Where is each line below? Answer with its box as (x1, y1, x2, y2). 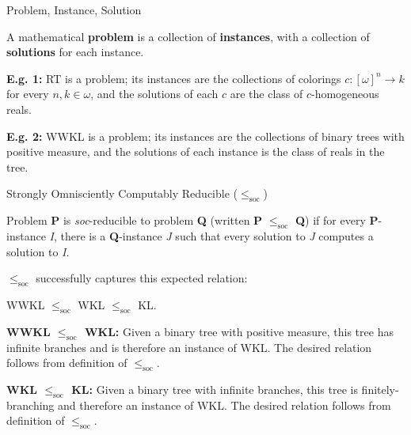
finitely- (361, 380, 399, 397)
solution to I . (6, 243, 70, 259)
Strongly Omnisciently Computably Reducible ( (6, 185, 238, 202)
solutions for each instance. (6, 43, 144, 60)
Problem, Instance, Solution (6, 2, 142, 17)
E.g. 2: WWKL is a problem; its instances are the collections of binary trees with (6, 127, 405, 144)
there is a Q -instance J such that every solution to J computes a (60, 227, 374, 244)
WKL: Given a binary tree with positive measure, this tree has (84, 323, 394, 339)
